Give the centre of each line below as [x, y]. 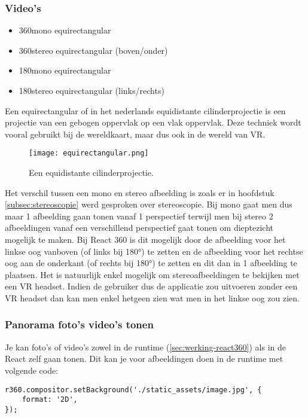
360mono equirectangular [65, 30]
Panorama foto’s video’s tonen [79, 324]
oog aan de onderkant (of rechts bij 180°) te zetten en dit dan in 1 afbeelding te [151, 263]
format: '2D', [50, 400]
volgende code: [32, 370]
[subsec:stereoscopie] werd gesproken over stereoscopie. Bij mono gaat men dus [149, 204]
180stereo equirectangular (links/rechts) [92, 90]
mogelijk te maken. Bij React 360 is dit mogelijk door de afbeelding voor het [145, 239]
